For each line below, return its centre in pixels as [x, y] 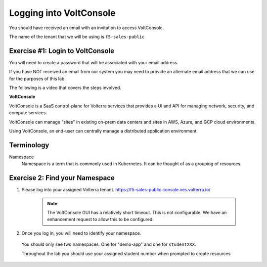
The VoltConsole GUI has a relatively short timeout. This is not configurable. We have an [137, 212]
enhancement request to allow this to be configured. [101, 220]
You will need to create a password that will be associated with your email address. [94, 62]
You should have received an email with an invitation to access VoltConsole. [87, 28]
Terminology [29, 145]
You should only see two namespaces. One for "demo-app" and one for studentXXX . [109, 244]
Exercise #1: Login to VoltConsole [62, 51]
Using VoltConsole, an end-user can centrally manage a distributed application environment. [103, 131]
